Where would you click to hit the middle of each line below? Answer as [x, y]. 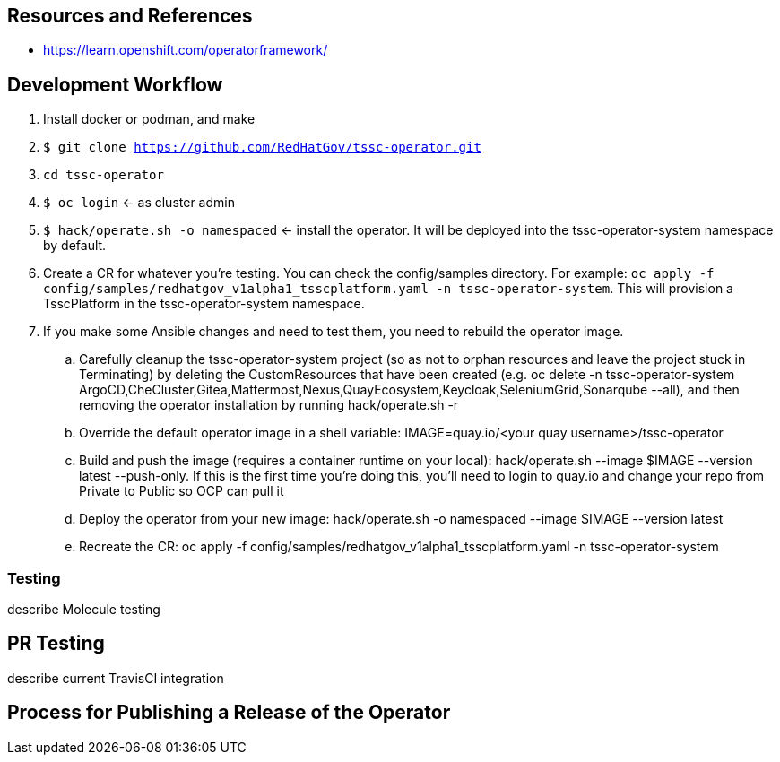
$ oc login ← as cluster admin [139, 203]
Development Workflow [115, 84]
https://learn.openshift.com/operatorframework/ [186, 50]
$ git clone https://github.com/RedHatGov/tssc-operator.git [262, 147]
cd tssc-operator [104, 175]
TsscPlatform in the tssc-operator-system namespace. [204, 304]
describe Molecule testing [84, 610]
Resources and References [130, 16]
